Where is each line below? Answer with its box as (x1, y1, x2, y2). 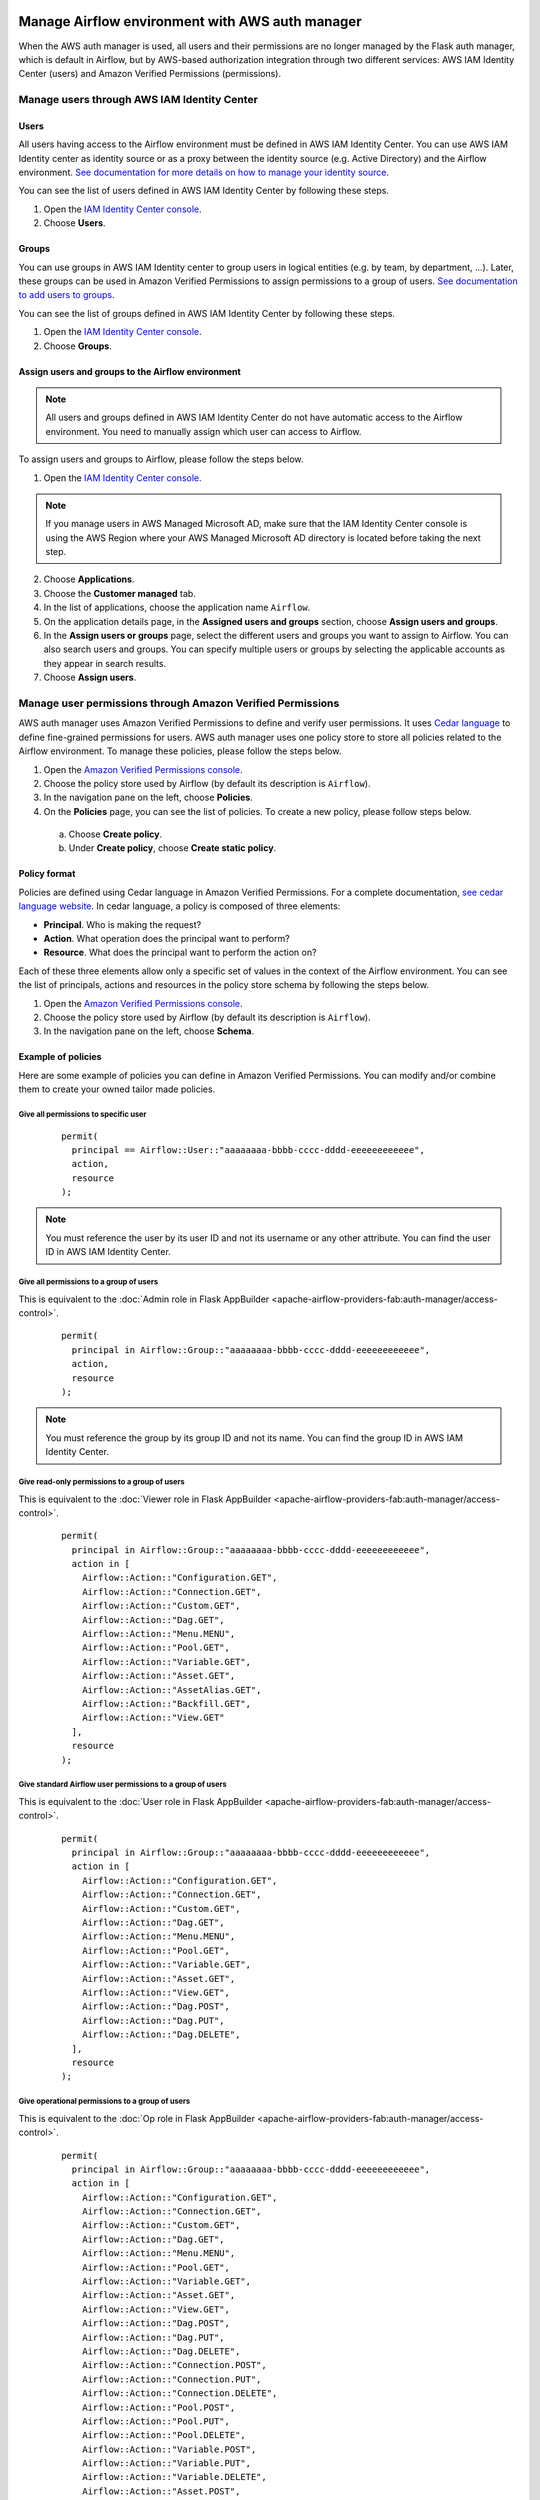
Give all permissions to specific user (18, 1109, 147, 1119)
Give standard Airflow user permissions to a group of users (18, 1780, 227, 1790)
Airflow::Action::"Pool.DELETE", (81, 2430, 247, 2441)
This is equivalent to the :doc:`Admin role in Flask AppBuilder (18, 1293, 270, 1305)
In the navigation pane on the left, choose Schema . (43, 1025, 255, 1037)
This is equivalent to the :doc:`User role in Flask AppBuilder (18, 1795, 263, 1807)
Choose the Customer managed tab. (43, 587, 197, 599)
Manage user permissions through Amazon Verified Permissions (18, 696, 340, 710)
